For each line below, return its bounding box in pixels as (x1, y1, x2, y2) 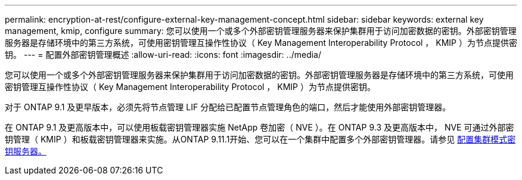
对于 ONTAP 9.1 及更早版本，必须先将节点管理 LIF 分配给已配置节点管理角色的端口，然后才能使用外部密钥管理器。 (5, 102, 451, 112)
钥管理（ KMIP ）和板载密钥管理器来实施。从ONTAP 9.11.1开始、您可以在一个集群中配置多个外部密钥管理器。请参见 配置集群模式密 (5, 134, 516, 144)
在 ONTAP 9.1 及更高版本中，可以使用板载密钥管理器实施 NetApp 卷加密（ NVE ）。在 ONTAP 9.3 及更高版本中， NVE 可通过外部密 (5, 122, 514, 132)
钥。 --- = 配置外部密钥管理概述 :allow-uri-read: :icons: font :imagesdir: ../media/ (5, 49, 322, 60)
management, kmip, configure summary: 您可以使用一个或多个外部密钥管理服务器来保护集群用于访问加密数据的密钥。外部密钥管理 (5, 26, 517, 36)
